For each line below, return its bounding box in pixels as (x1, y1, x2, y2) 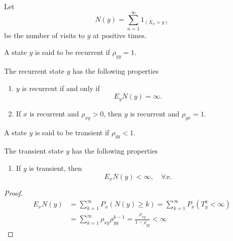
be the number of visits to (4, 29, 85, 40)
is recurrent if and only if (22, 82, 100, 93)
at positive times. (93, 29, 147, 40)
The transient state (4, 145, 64, 156)
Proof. (4, 187, 23, 198)
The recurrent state (4, 66, 64, 76)
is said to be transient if (35, 127, 110, 137)
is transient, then (29, 162, 82, 173)
